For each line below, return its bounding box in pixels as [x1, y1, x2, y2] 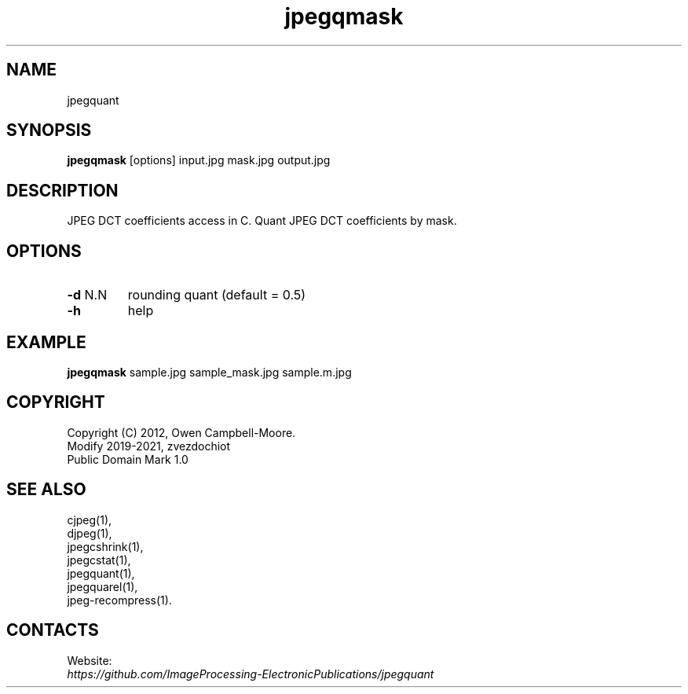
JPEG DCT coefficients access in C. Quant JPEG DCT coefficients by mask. [67, 214, 457, 228]
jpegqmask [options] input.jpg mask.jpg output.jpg [67, 153, 331, 167]
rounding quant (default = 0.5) [127, 287, 306, 303]
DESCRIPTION [6, 180, 119, 200]
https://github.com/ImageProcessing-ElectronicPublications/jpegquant [67, 666, 434, 681]
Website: [67, 653, 112, 667]
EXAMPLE [6, 332, 86, 352]
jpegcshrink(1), [67, 539, 144, 553]
